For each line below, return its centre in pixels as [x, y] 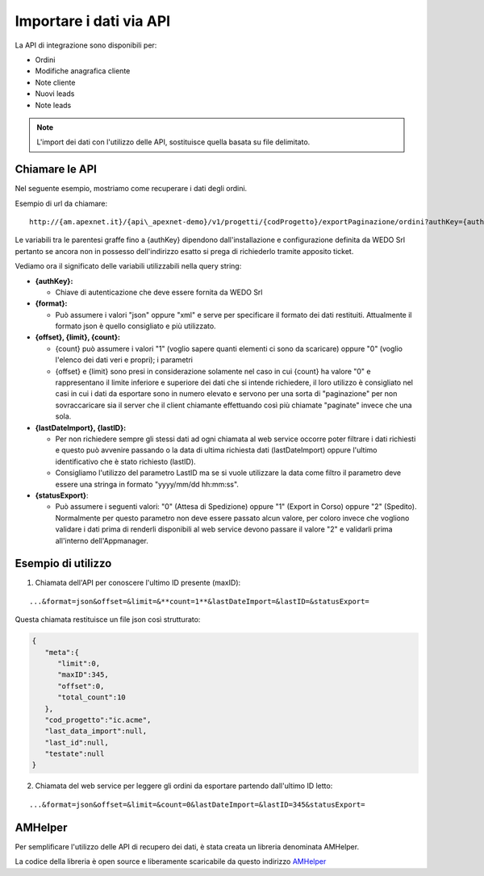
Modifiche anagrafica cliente [83, 71]
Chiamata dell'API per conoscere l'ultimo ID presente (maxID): [138, 583]
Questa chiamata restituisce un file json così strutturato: [108, 619]
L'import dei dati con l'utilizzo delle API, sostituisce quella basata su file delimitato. [173, 142]
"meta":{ [62, 652]
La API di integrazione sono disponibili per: [86, 45]
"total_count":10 [92, 697]
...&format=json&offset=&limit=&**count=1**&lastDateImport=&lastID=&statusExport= [200, 601]
